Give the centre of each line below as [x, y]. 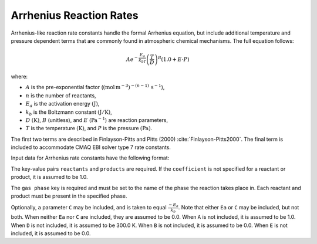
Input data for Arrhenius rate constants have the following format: [90, 158]
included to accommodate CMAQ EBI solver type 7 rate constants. [91, 147]
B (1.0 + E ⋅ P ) [173, 59]
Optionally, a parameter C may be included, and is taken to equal [89, 208]
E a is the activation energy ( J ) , [63, 104]
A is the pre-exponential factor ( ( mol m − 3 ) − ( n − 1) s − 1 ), [95, 87]
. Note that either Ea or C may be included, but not [239, 208]
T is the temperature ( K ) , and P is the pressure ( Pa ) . [89, 128]
